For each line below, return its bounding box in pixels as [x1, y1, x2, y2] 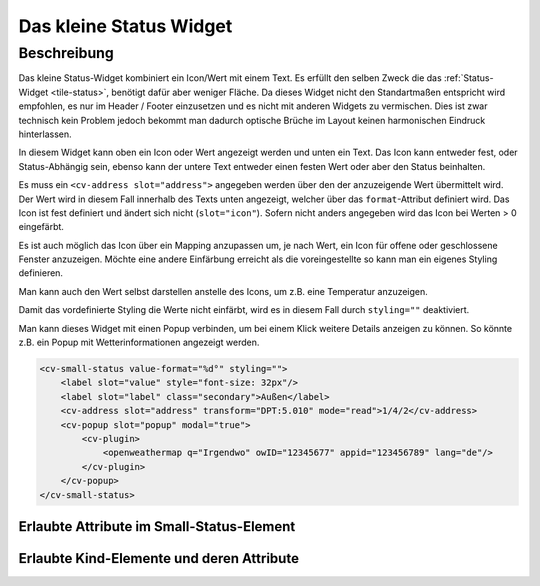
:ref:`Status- [443, 72, 494, 84]
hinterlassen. [18, 128, 72, 140]
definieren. [18, 267, 64, 279]
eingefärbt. [18, 221, 65, 233]
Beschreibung [18, 44, 114, 62]
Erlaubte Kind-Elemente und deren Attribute [18, 550, 300, 567]
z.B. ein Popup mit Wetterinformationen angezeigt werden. [18, 336, 260, 349]
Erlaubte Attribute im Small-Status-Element [18, 518, 296, 535]
